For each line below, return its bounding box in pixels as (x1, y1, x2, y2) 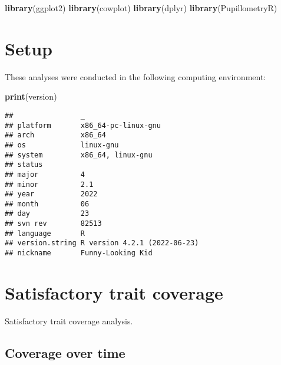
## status (5, 160, 43, 169)
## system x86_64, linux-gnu (5, 150, 153, 159)
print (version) (5, 90, 57, 103)
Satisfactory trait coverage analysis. (5, 314, 133, 327)
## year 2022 (5, 190, 98, 199)
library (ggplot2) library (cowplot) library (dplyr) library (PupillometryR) (5, 2, 277, 14)
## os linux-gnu (5, 140, 119, 149)
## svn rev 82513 (5, 219, 102, 228)
